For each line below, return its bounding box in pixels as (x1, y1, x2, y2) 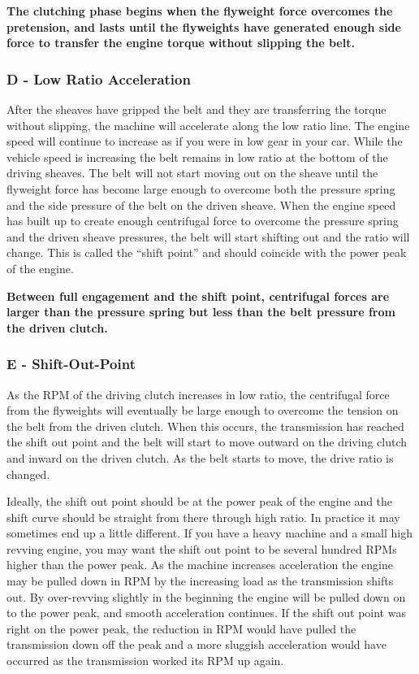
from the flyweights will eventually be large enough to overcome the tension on (6, 402, 399, 419)
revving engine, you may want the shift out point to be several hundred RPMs (6, 540, 397, 557)
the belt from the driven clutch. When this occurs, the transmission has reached (6, 417, 404, 434)
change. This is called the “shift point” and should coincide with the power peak (6, 244, 407, 261)
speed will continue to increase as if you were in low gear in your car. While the (6, 133, 403, 150)
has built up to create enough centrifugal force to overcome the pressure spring (6, 212, 399, 229)
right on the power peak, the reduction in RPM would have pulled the (6, 620, 356, 637)
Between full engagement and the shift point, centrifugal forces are (6, 287, 390, 304)
